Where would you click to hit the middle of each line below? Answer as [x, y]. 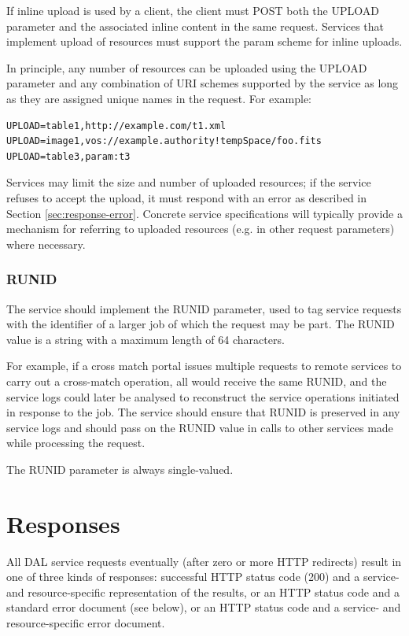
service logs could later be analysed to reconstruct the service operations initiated [203, 396]
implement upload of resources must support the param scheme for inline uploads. [204, 41]
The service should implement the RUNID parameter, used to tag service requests [204, 308]
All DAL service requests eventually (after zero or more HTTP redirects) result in [204, 561]
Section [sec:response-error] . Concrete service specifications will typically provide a [204, 213]
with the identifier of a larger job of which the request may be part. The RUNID [201, 324]
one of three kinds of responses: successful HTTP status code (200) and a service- [203, 577]
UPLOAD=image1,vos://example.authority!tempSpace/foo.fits [164, 141]
